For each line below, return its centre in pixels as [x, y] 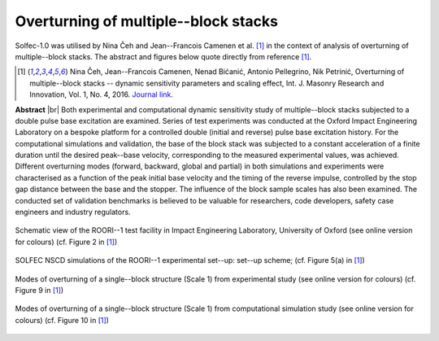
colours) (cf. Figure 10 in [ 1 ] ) [62, 320]
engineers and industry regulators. [73, 212]
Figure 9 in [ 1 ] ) [39, 290]
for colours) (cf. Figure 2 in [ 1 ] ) [66, 242]
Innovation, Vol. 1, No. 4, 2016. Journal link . [102, 94]
